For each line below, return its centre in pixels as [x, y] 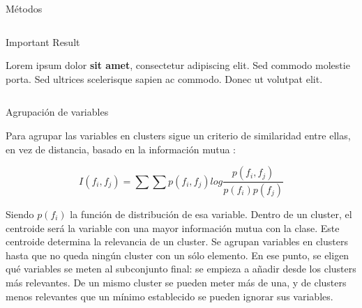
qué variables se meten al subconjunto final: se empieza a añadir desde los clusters [181, 269]
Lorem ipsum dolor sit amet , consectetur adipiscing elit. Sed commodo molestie [178, 65]
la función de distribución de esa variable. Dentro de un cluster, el [211, 214]
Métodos [24, 8]
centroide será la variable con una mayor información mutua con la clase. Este [173, 228]
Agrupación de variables [57, 112]
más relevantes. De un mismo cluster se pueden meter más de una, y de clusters [176, 282]
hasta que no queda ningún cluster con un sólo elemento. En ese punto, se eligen [178, 255]
